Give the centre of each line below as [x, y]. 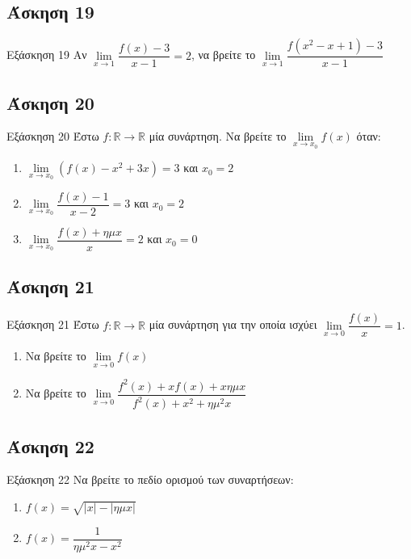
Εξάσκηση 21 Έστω [53, 324]
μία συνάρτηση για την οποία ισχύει [233, 324]
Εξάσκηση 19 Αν [47, 55]
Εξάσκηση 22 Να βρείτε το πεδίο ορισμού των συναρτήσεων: [150, 479]
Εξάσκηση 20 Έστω [53, 136]
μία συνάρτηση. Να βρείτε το [218, 136]
